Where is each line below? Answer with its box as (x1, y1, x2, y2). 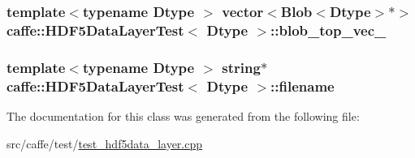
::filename (270, 75, 335, 96)
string (222, 57, 261, 77)
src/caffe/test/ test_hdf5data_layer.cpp (6, 135, 203, 152)
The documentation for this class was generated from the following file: (6, 107, 360, 124)
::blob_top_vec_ (270, 19, 387, 40)
